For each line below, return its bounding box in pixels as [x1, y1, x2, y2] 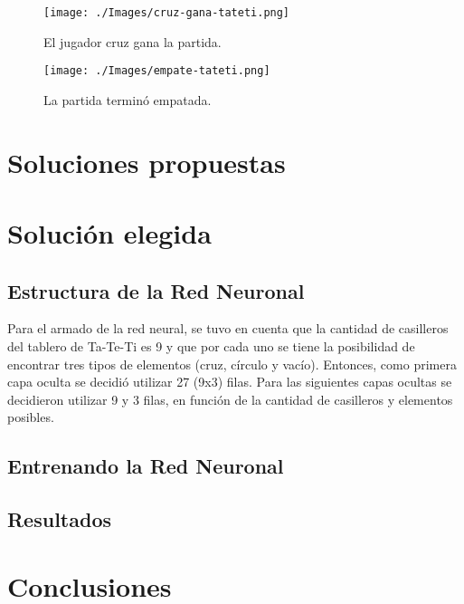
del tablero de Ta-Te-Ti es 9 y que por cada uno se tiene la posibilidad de [7, 337, 415, 356]
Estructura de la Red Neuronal [7, 276, 305, 304]
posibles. [7, 407, 54, 427]
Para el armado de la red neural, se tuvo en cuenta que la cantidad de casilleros [7, 319, 449, 338]
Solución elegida [7, 215, 212, 252]
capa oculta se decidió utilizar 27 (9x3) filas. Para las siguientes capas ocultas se [7, 372, 452, 391]
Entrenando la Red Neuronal [7, 452, 284, 480]
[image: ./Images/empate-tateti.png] [43, 64, 270, 78]
